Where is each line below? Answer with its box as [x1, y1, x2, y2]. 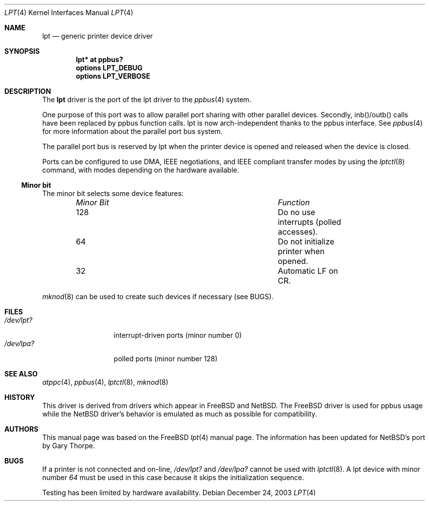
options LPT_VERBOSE [76, 72, 150, 80]
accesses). [277, 227, 318, 237]
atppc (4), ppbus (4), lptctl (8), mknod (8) [42, 378, 168, 386]
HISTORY [4, 393, 35, 401]
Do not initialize [277, 237, 335, 246]
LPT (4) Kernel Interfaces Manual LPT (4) [4, 8, 134, 17]
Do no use [277, 207, 316, 217]
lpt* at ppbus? [76, 55, 123, 64]
